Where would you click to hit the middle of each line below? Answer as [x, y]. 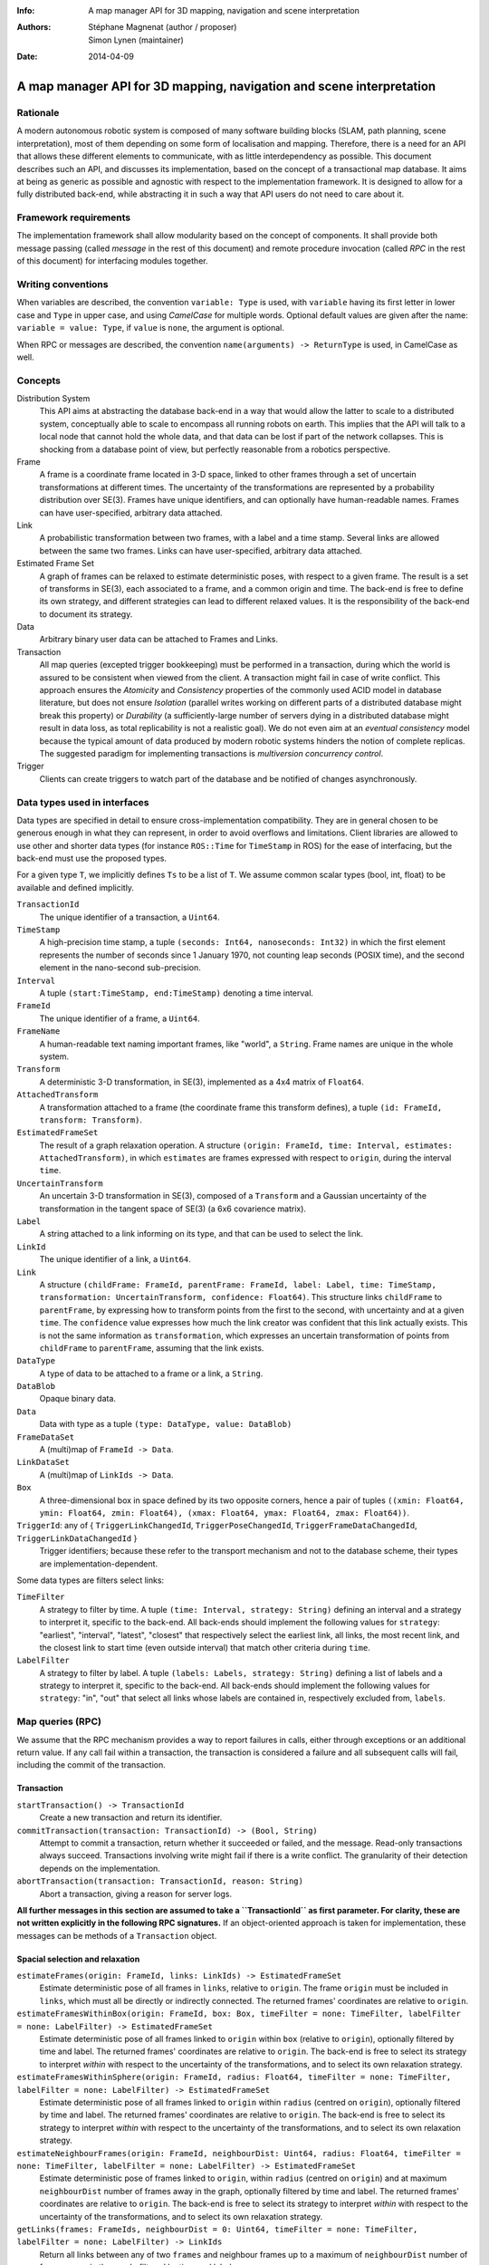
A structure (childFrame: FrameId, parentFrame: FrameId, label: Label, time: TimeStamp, [238, 1284]
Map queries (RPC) [59, 1721]
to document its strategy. [86, 614]
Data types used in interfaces [83, 802]
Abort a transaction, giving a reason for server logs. [136, 1894]
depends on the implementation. [100, 1868]
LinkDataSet [43, 1462]
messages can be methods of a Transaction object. [117, 1935]
